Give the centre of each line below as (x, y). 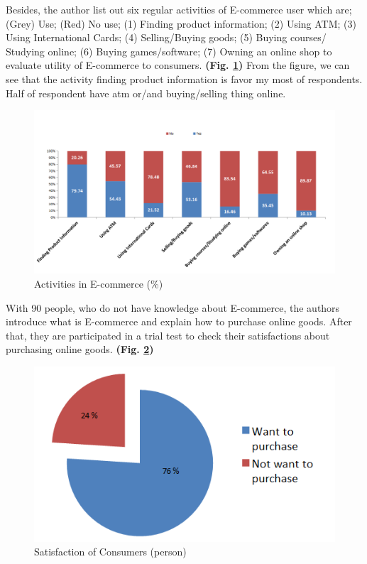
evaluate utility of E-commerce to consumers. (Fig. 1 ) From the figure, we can (178, 65)
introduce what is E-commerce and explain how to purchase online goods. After (179, 321)
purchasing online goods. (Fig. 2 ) (80, 349)
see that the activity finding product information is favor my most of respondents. (184, 78)
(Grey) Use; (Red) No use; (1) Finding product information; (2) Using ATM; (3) (181, 23)
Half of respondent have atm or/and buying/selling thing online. (146, 93)
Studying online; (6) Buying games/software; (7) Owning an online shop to (169, 51)
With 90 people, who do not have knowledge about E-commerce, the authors (173, 307)
